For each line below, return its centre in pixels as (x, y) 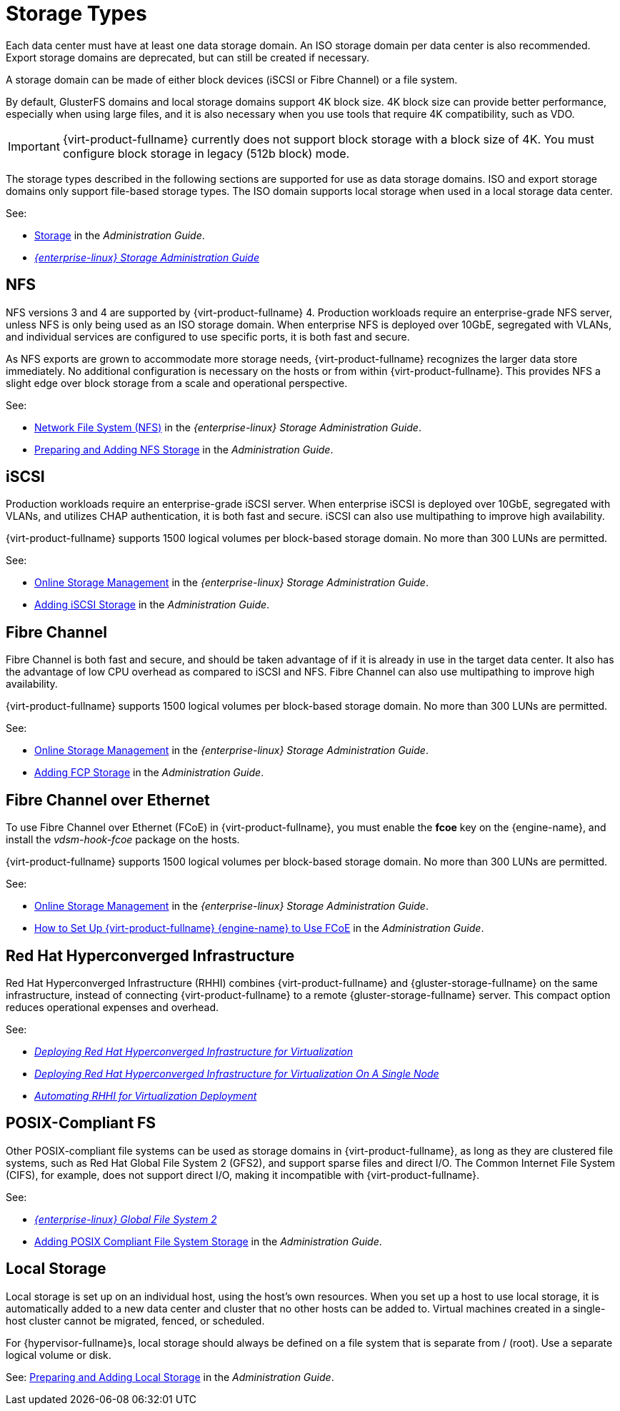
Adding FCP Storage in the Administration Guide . (149, 773)
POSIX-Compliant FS (81, 1123)
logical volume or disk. (59, 1355)
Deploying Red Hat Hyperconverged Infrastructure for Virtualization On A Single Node (237, 1073)
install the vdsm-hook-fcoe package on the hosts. (123, 840)
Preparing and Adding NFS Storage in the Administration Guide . (184, 449)
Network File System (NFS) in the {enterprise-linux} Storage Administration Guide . (228, 427)
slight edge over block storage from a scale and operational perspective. (177, 383)
